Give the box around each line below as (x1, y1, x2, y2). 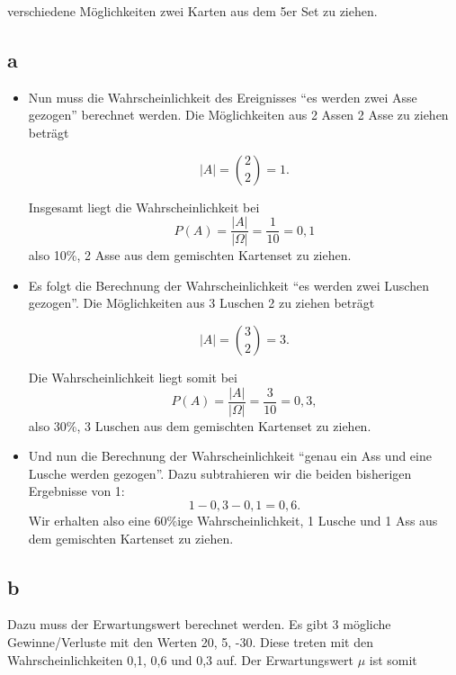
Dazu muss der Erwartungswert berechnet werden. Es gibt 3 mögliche (7, 615, 391, 634)
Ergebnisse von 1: (28, 481, 125, 500)
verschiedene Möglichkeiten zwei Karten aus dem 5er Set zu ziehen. (7, 2, 378, 20)
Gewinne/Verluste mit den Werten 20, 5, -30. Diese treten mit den (7, 633, 373, 652)
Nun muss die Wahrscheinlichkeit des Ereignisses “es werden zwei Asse (28, 87, 417, 106)
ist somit (369, 650, 417, 669)
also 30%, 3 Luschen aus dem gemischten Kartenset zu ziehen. (28, 416, 371, 435)
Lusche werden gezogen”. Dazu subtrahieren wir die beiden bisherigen (28, 463, 412, 482)
